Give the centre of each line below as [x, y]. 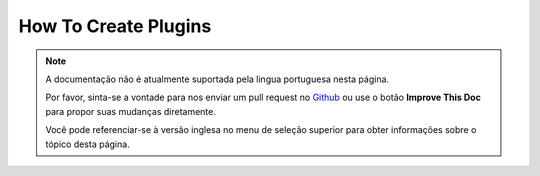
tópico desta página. [87, 144]
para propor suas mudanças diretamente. [131, 111]
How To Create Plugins [115, 26]
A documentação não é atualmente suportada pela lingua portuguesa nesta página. [217, 79]
